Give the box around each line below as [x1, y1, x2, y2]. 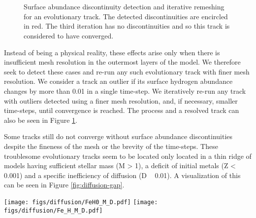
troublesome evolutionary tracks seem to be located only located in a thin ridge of [4, 150, 252, 161]
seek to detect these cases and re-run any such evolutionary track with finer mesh [4, 66, 250, 76]
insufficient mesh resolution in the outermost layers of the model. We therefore [4, 57, 241, 67]
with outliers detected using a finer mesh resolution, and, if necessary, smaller [4, 95, 238, 106]
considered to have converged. [24, 30, 114, 40]
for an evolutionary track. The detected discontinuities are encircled [24, 11, 228, 21]
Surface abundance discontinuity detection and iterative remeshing [24, 1, 224, 12]
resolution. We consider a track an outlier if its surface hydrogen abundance [4, 76, 233, 86]
